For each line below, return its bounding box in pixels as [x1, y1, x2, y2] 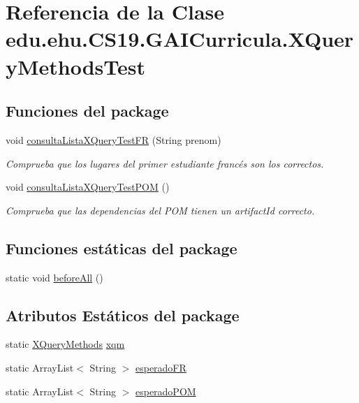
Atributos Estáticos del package [6, 304, 240, 325]
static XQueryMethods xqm [6, 337, 125, 351]
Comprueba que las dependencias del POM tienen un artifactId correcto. [6, 203, 315, 217]
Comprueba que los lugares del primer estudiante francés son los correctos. [6, 156, 324, 170]
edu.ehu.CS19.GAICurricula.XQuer [6, 24, 354, 53]
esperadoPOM [135, 383, 196, 398]
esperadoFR [135, 360, 186, 374]
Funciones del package [6, 100, 169, 122]
